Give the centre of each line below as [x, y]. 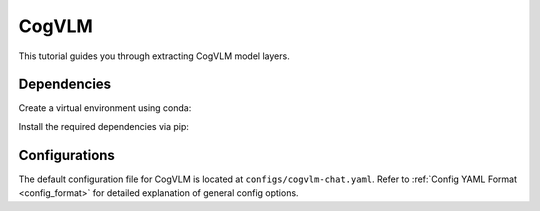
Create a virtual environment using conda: [105, 108]
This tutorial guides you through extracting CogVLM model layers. [154, 56]
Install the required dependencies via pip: [104, 126]
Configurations [66, 155]
